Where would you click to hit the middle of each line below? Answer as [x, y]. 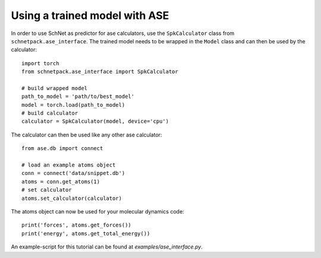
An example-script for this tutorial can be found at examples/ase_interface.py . [107, 247]
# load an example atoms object [69, 165]
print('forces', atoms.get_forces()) [77, 225]
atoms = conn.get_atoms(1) [61, 181]
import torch [40, 63]
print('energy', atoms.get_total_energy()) [86, 233]
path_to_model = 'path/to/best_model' [78, 97]
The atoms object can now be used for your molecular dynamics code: [97, 211]
